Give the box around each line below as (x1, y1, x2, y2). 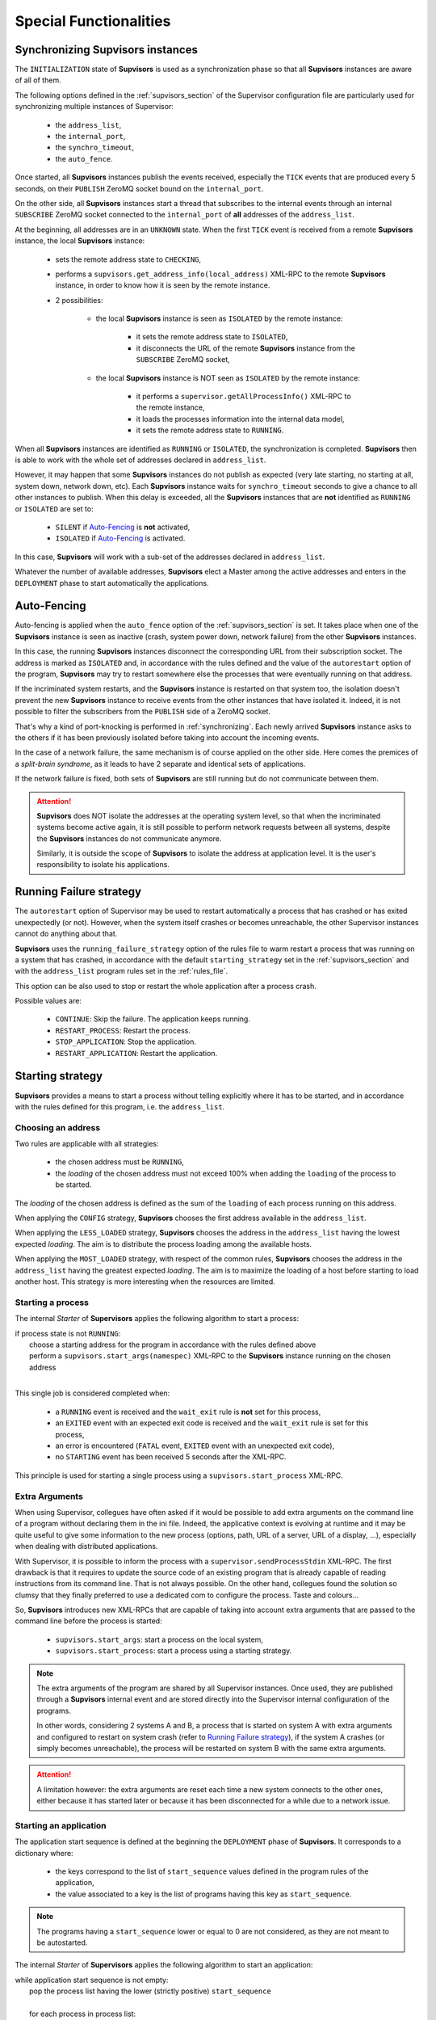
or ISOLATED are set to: (15, 503, 94, 513)
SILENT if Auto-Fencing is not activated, (55, 522, 191, 532)
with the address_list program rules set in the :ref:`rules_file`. (15, 966, 228, 976)
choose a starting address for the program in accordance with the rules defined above (29, 1340, 317, 1349)
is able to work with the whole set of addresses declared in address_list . (15, 455, 266, 465)
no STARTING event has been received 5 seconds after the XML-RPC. (55, 1452, 287, 1462)
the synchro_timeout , (55, 142, 135, 153)
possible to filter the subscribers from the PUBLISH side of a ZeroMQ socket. (15, 707, 270, 717)
